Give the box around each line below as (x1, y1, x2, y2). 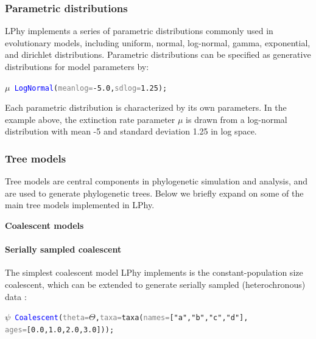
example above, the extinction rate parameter (5, 113, 175, 125)
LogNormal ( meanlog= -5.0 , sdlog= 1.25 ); (14, 83, 167, 93)
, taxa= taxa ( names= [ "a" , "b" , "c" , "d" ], (95, 313, 248, 323)
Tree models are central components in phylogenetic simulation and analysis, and (5, 175, 308, 187)
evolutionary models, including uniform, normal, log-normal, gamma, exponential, (5, 36, 311, 49)
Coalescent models (5, 219, 84, 232)
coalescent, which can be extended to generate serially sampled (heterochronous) (5, 278, 306, 291)
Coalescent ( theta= (15, 313, 90, 323)
